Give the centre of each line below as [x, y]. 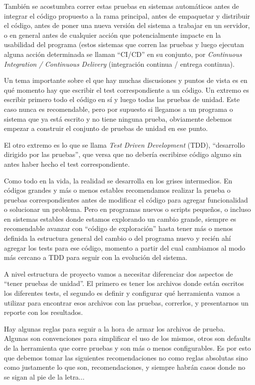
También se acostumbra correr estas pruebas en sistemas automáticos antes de [122, 6]
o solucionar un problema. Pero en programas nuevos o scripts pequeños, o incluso [127, 209]
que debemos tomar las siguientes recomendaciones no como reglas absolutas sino [126, 357]
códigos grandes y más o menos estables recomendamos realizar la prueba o [117, 190]
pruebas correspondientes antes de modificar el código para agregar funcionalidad [126, 199]
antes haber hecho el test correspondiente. [67, 164]
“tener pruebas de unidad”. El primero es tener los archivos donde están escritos [124, 283]
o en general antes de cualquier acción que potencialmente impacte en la [113, 35]
